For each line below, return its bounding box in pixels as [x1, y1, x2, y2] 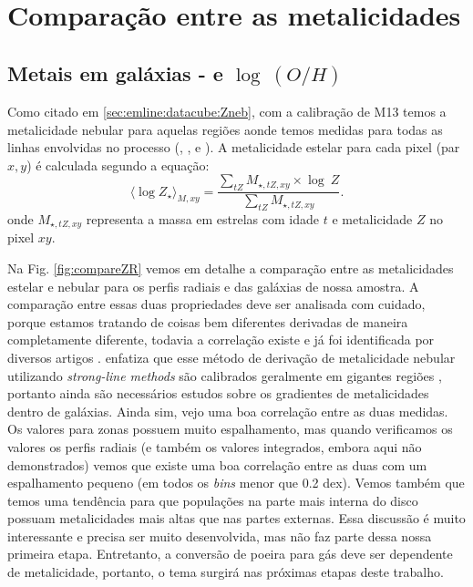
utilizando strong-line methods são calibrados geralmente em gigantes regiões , [7, 366, 442, 385]
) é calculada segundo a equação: [26, 155, 210, 174]
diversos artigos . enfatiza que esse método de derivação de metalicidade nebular [7, 347, 456, 366]
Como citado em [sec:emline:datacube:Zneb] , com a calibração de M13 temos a [7, 101, 447, 120]
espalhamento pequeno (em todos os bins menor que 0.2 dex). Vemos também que [7, 473, 465, 492]
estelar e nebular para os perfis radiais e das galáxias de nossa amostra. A [7, 276, 419, 295]
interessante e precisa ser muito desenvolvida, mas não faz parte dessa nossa [7, 526, 432, 545]
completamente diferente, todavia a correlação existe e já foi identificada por [7, 330, 435, 349]
